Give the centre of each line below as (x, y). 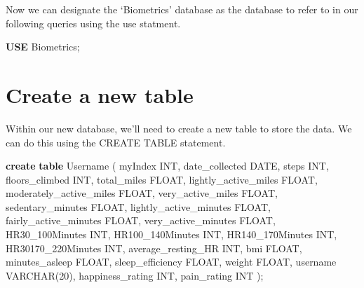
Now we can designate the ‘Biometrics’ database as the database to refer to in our (182, 9)
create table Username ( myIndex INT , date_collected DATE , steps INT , (167, 166)
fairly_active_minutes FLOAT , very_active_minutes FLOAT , (141, 220)
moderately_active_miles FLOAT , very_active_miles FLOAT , (142, 193)
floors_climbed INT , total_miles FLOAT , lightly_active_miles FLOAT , (162, 179)
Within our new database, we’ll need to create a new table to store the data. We (179, 128)
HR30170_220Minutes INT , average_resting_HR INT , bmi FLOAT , (154, 248)
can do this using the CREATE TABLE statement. (116, 142)
